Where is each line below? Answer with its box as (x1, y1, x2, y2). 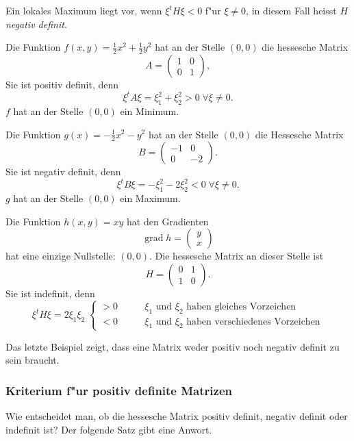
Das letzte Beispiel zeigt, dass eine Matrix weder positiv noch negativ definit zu (5, 339, 340, 353)
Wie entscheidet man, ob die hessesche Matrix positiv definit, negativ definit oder (5, 409, 348, 423)
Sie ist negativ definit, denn (5, 164, 121, 179)
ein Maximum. (120, 191, 181, 205)
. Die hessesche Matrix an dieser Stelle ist (149, 249, 324, 263)
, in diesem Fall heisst (246, 3, 337, 17)
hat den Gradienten (127, 214, 209, 228)
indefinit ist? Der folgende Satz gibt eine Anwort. (5, 422, 212, 436)
